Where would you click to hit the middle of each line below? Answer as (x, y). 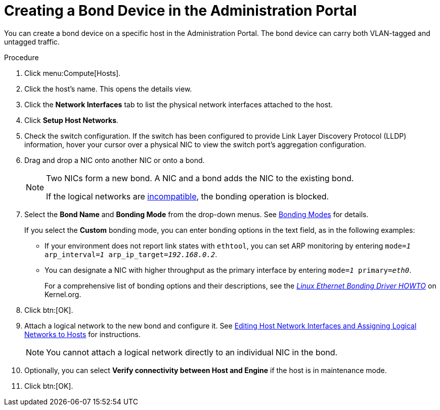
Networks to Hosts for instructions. (82, 334)
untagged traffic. (32, 42)
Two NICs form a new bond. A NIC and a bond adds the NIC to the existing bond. (200, 178)
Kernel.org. (63, 294)
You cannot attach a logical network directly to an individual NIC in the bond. (192, 352)
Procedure (21, 57)
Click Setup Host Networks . (72, 120)
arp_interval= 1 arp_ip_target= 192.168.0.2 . (131, 254)
